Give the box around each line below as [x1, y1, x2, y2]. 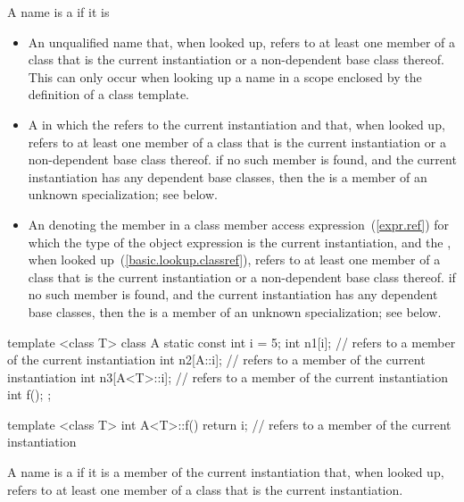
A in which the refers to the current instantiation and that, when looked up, [28, 114, 445, 133]
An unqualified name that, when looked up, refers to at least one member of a [28, 32, 456, 51]
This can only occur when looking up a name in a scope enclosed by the [28, 67, 422, 86]
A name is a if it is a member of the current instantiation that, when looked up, [7, 463, 444, 481]
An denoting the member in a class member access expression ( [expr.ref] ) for [28, 214, 450, 233]
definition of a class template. [28, 85, 190, 104]
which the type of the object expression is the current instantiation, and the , [28, 232, 452, 251]
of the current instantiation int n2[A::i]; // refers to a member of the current [7, 350, 426, 369]
